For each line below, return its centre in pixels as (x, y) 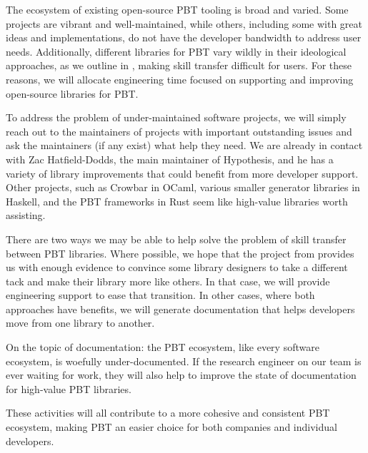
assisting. (26, 215)
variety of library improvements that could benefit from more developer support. (182, 173)
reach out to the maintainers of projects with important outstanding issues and (179, 131)
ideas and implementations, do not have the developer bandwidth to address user (184, 37)
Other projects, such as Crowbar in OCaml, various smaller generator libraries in (183, 187)
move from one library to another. (80, 323)
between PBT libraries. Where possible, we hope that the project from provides (180, 253)
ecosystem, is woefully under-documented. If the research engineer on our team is (184, 361)
